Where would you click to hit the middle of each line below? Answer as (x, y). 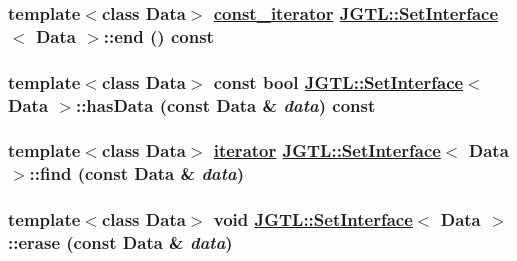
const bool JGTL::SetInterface (338, 81)
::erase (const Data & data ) (120, 242)
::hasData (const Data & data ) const (225, 104)
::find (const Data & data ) (137, 173)
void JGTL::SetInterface (313, 219)
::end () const (158, 35)
